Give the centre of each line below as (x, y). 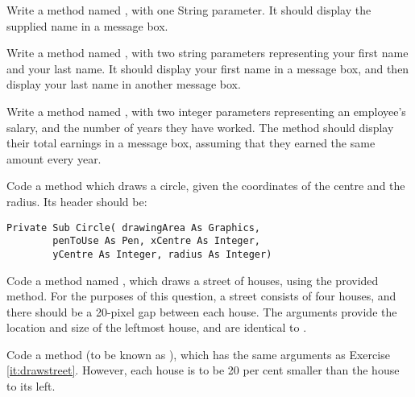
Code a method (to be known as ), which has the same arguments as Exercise (198, 354)
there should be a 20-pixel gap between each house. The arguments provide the (202, 311)
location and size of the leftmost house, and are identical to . (157, 327)
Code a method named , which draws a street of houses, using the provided (193, 280)
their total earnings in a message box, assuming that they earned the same (191, 143)
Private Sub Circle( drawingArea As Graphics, (133, 227)
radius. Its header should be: (77, 201)
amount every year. (54, 158)
